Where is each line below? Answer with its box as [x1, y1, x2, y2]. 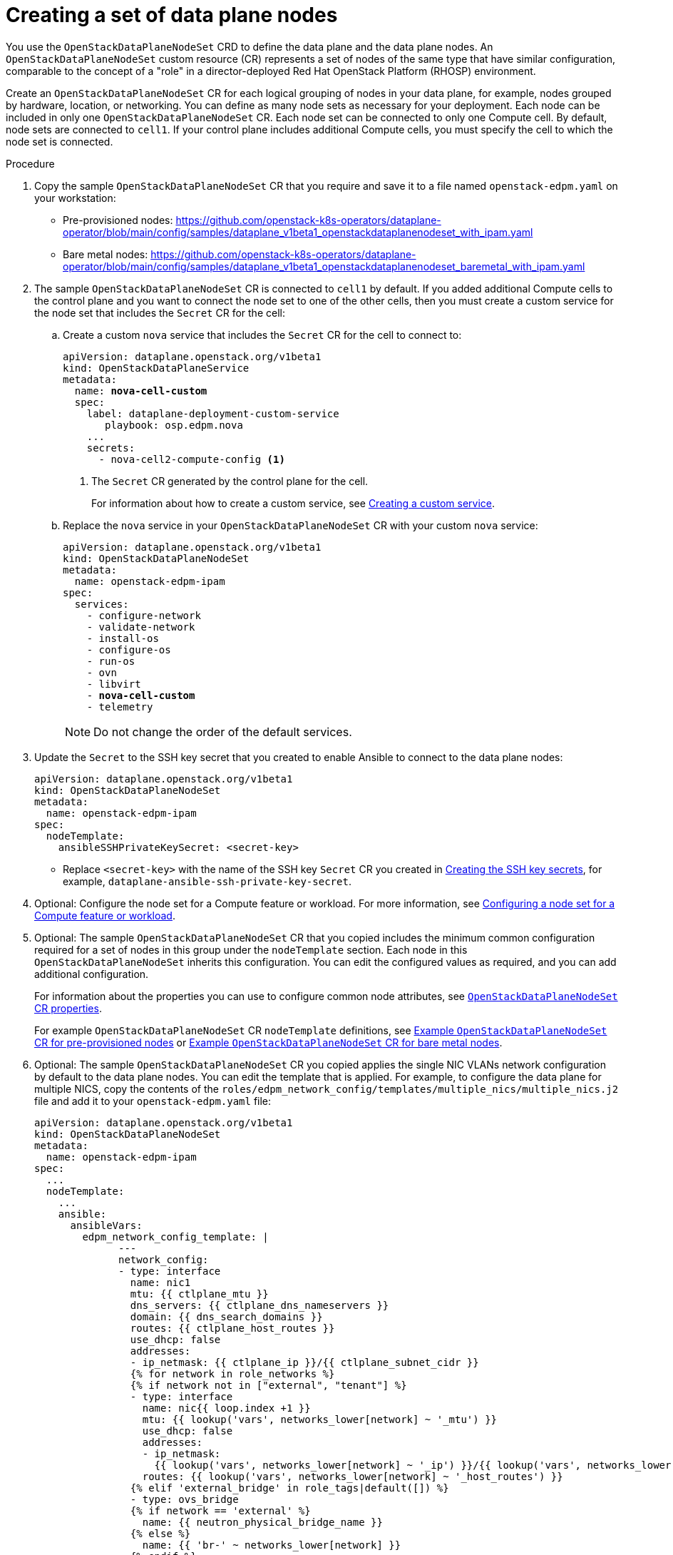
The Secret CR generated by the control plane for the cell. [91, 474, 369, 487]
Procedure [6, 157, 55, 170]
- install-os [86, 632, 159, 644]
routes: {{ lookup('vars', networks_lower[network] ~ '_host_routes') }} [142, 1470, 563, 1482]
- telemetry [86, 700, 153, 713]
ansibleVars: [70, 1219, 143, 1231]
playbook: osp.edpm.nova [105, 419, 243, 431]
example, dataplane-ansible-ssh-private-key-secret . [63, 875, 351, 887]
